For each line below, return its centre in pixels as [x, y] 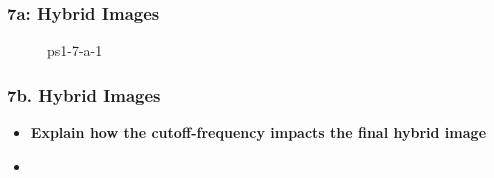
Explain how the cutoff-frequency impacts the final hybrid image [258, 132]
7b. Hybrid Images [84, 94]
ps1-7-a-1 [75, 50]
